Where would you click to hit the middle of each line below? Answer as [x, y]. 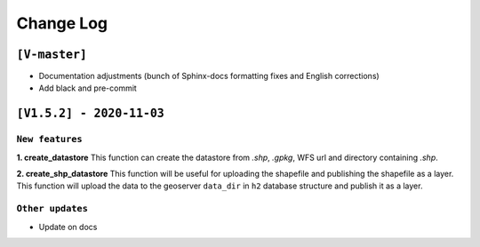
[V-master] [52, 54]
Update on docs [68, 227]
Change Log [62, 23]
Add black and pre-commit [88, 88]
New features [50, 139]
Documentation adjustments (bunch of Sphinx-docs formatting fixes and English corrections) [209, 76]
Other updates [52, 209]
